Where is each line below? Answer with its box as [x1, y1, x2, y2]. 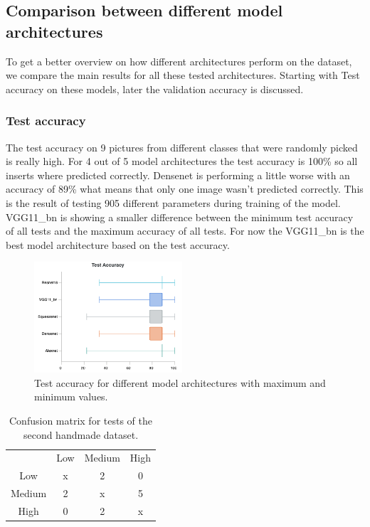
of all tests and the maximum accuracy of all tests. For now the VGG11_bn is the [6, 223, 364, 238]
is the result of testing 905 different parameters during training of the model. [6, 195, 341, 210]
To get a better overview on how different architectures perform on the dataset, [6, 53, 352, 68]
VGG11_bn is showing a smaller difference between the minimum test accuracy [6, 209, 354, 224]
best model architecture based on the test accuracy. [6, 237, 230, 252]
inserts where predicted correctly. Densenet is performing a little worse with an [6, 167, 350, 182]
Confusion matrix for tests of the [9, 412, 152, 427]
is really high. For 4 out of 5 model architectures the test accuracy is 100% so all [6, 154, 358, 169]
